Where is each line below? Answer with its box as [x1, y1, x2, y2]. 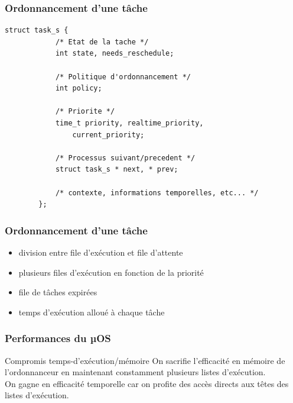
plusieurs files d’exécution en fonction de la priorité [18, 266, 204, 278]
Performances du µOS [5, 331, 111, 346]
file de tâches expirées [18, 286, 97, 298]
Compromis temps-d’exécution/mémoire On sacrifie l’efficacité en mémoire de [5, 354, 285, 366]
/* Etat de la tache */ [55, 37, 149, 46]
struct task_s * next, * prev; [55, 165, 178, 174]
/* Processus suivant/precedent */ [55, 153, 196, 162]
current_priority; [72, 130, 145, 139]
